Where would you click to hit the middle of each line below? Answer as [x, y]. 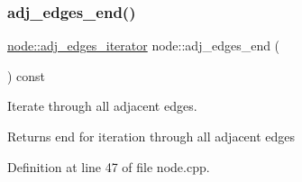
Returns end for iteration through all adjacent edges [151, 136]
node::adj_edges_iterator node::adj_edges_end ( [144, 45]
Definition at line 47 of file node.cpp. [109, 166]
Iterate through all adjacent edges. [102, 106]
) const [27, 75]
